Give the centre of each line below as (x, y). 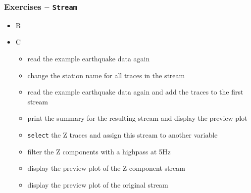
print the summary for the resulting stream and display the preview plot (137, 118)
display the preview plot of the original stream (98, 184)
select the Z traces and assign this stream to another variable (123, 134)
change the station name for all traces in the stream (106, 75)
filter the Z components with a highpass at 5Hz (99, 151)
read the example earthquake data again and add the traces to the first (135, 92)
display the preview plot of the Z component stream (106, 168)
